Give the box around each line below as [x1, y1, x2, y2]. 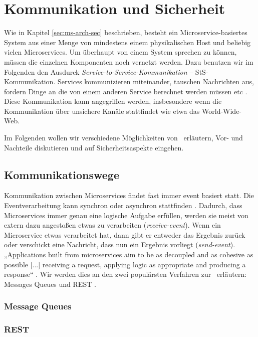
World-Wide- [202, 105, 242, 116]
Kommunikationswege [4, 166, 120, 182]
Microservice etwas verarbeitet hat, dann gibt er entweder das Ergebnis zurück [4, 229, 245, 240]
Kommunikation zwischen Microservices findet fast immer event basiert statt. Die [4, 190, 254, 201]
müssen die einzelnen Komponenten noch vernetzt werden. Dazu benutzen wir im [4, 56, 253, 67]
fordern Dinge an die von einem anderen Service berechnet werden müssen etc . [4, 86, 247, 96]
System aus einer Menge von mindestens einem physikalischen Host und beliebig [4, 37, 251, 47]
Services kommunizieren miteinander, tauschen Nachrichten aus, [57, 76, 254, 87]
